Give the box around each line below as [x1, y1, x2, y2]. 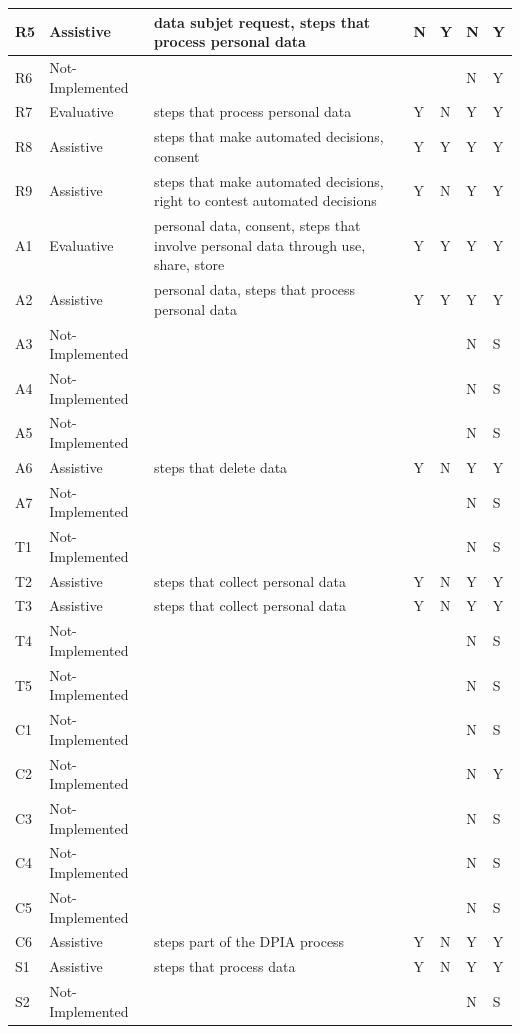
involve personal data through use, [153, 234, 366, 255]
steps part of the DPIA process [153, 931, 345, 952]
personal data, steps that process [153, 279, 356, 300]
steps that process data [153, 956, 296, 977]
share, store [153, 254, 225, 275]
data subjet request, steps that [153, 11, 371, 32]
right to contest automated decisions [153, 190, 377, 211]
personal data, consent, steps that [153, 215, 361, 236]
